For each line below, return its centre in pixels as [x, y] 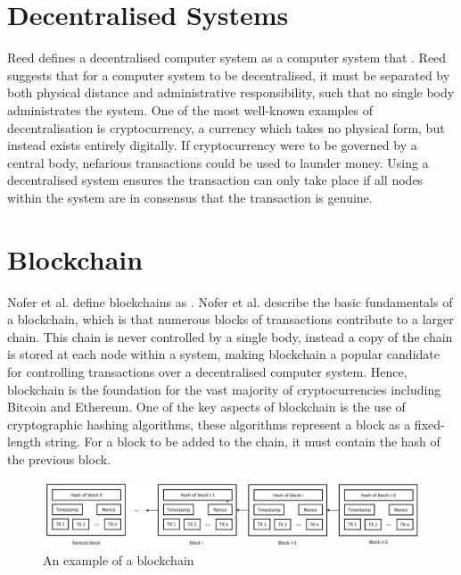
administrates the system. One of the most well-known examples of [190, 109]
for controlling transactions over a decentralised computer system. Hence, [207, 371]
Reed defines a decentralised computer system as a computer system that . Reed [227, 58]
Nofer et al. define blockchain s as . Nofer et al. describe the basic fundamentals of [230, 301]
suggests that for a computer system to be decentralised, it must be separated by [229, 75]
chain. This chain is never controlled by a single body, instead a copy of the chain [230, 336]
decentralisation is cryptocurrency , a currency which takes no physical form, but [226, 127]
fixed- [429, 424]
